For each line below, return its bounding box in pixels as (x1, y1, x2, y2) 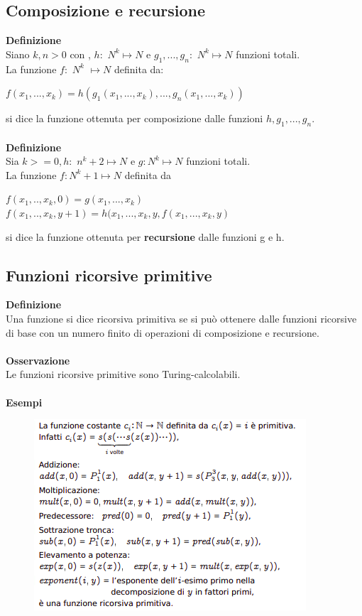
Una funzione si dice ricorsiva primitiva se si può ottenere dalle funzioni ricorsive (6, 310, 357, 325)
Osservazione (6, 352, 70, 367)
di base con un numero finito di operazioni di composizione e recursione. (6, 325, 319, 340)
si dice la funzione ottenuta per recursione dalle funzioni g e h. (6, 229, 285, 244)
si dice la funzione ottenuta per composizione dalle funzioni (6, 111, 263, 126)
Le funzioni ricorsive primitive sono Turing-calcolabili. (6, 367, 241, 382)
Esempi (6, 394, 43, 409)
